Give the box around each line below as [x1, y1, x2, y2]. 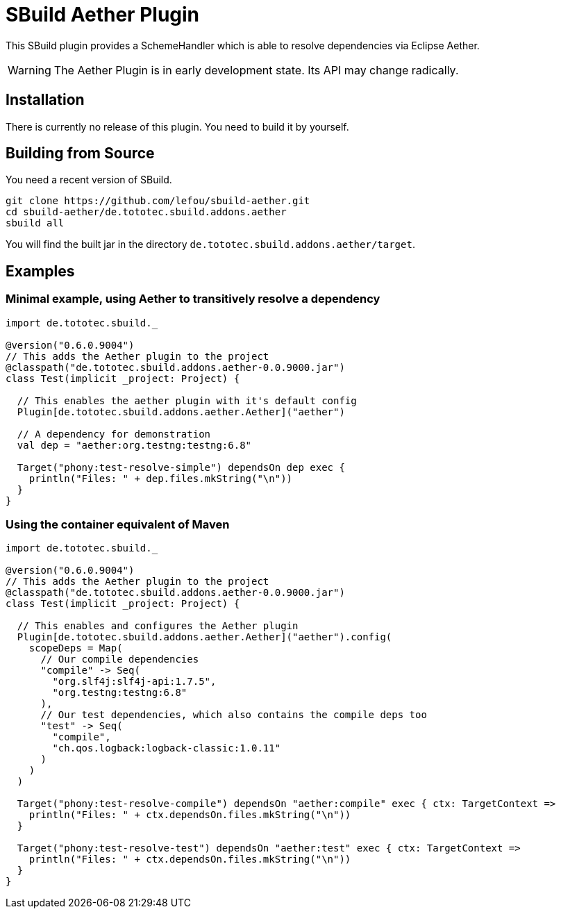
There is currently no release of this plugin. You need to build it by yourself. [6, 120, 349, 133]
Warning [8, 63, 51, 77]
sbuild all [6, 217, 65, 229]
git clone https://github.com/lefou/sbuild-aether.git [6, 195, 310, 207]
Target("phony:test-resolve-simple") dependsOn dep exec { [17, 461, 345, 473]
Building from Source [6, 144, 155, 163]
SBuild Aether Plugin [6, 3, 200, 26]
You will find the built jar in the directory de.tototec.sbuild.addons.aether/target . [6, 238, 415, 251]
